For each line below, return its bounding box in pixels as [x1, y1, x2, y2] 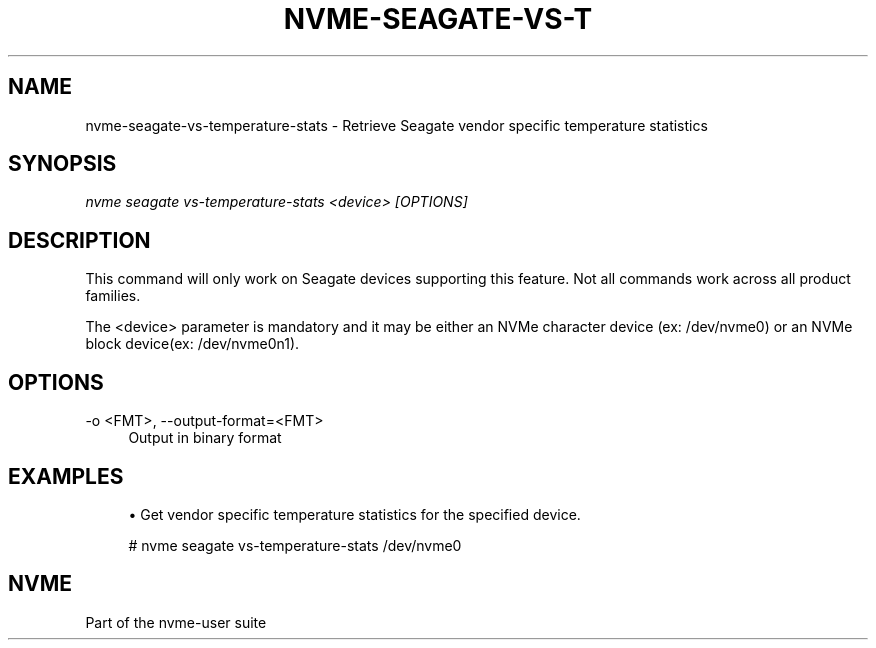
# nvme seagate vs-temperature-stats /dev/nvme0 [128, 536, 462, 554]
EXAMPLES [8, 463, 124, 489]
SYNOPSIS [8, 151, 117, 177]
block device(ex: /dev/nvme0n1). [85, 335, 300, 353]
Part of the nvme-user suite [85, 613, 267, 631]
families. [85, 287, 141, 305]
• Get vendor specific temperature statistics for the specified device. [128, 505, 581, 523]
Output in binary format [128, 429, 282, 447]
